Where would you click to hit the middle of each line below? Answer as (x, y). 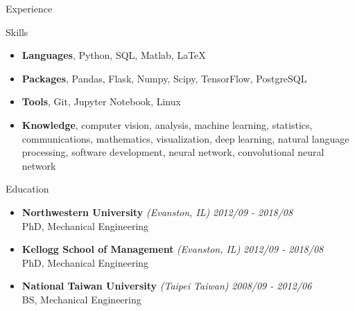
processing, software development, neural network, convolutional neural (173, 152)
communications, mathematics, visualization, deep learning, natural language (185, 138)
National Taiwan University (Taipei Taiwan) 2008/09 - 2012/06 (167, 286)
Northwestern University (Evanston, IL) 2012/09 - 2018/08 (157, 212)
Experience (29, 8)
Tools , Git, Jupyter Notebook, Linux (101, 101)
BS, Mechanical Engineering (81, 299)
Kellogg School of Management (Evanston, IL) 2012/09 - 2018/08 (173, 249)
